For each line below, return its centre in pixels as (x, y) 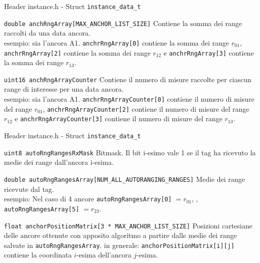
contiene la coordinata (38, 255)
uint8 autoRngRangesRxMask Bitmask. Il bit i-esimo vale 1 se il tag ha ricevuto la (130, 152)
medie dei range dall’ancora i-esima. (59, 162)
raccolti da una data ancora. (47, 33)
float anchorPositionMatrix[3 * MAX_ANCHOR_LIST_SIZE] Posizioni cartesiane (128, 225)
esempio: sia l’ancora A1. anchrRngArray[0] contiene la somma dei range (117, 42)
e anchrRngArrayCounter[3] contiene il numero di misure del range (118, 118)
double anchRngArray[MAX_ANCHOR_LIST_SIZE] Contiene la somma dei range (123, 23)
